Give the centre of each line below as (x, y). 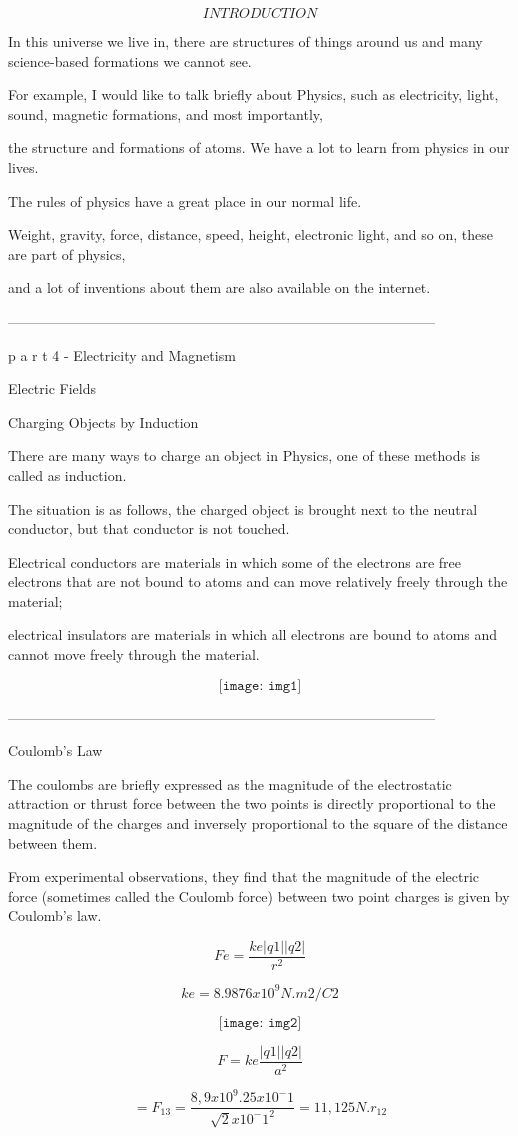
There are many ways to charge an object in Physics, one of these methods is (244, 455)
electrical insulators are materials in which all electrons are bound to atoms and (253, 634)
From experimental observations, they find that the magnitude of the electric (244, 876)
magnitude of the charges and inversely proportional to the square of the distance (258, 823)
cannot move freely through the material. (134, 654)
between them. (53, 842)
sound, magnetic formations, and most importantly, (165, 113)
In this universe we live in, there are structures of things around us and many (245, 41)
